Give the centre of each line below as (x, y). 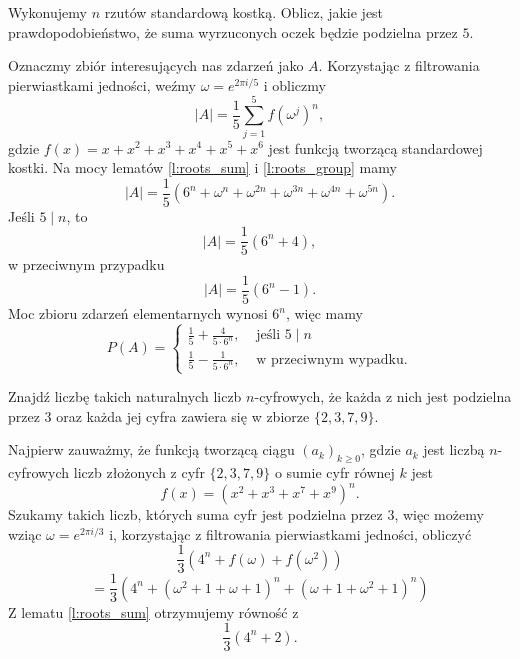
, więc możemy (439, 514)
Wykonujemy (47, 12)
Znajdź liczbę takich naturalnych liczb (125, 396)
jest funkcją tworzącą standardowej (375, 147)
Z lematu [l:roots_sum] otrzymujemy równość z (153, 611)
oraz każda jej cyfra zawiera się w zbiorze (183, 415)
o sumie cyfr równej (334, 471)
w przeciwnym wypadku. (332, 359)
